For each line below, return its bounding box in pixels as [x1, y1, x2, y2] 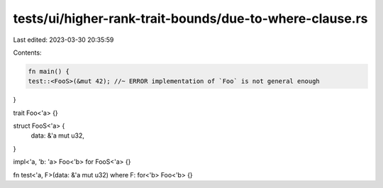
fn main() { [28, 67, 70, 75]
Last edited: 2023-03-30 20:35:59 [13, 35, 114, 44]
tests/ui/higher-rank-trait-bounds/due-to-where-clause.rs [13, 11, 368, 26]
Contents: [13, 48, 42, 57]
